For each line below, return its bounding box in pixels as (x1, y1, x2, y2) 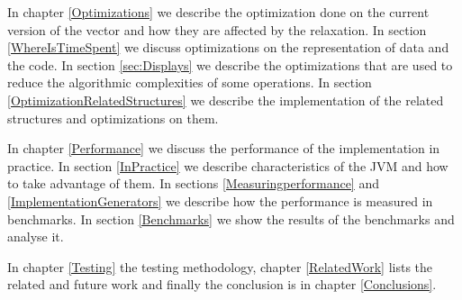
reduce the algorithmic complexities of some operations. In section (7, 73, 372, 92)
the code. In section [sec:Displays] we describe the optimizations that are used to (7, 55, 453, 74)
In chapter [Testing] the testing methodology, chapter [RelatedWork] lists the (7, 257, 433, 276)
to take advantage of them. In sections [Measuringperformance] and (7, 174, 379, 193)
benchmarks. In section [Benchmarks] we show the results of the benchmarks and (7, 209, 455, 228)
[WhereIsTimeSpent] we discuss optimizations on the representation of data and (7, 38, 449, 57)
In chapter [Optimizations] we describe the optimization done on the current (7, 3, 430, 21)
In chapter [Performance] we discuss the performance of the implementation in (7, 139, 440, 158)
